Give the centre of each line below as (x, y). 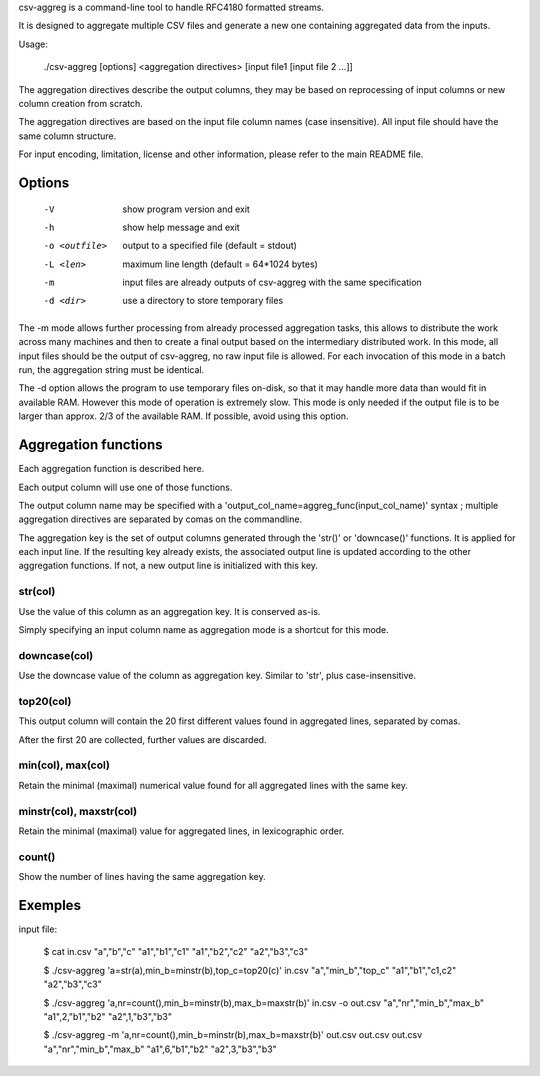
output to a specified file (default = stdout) (209, 246)
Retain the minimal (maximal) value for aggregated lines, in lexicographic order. (181, 831)
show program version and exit (186, 209)
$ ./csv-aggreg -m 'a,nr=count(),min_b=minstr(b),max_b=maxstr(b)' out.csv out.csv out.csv (233, 1035)
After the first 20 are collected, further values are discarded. (142, 739)
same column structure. (67, 136)
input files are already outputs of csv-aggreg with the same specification (272, 282)
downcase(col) (56, 655)
